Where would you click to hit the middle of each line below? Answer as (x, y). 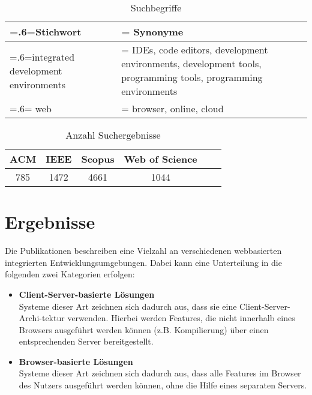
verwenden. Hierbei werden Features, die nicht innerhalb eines (181, 318)
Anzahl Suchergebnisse (113, 135)
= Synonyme (152, 32)
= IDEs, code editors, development (195, 50)
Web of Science (160, 159)
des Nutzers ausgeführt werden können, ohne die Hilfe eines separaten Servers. (163, 385)
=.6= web (31, 108)
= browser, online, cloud (172, 108)
